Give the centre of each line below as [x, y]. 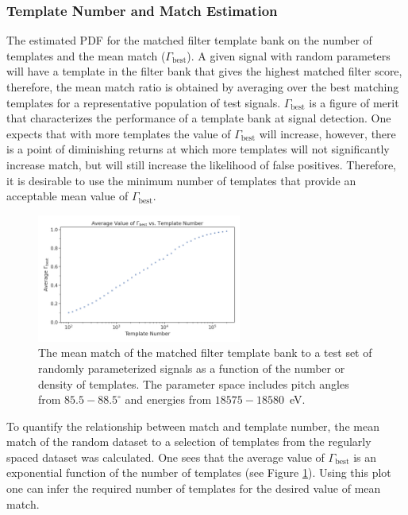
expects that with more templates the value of [119, 133]
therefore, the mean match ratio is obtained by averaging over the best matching [203, 87]
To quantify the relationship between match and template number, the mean [193, 426]
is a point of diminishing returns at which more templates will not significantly [198, 149]
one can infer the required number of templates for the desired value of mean [194, 488]
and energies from [168, 399]
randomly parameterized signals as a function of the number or [192, 368]
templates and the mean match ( [86, 55]
